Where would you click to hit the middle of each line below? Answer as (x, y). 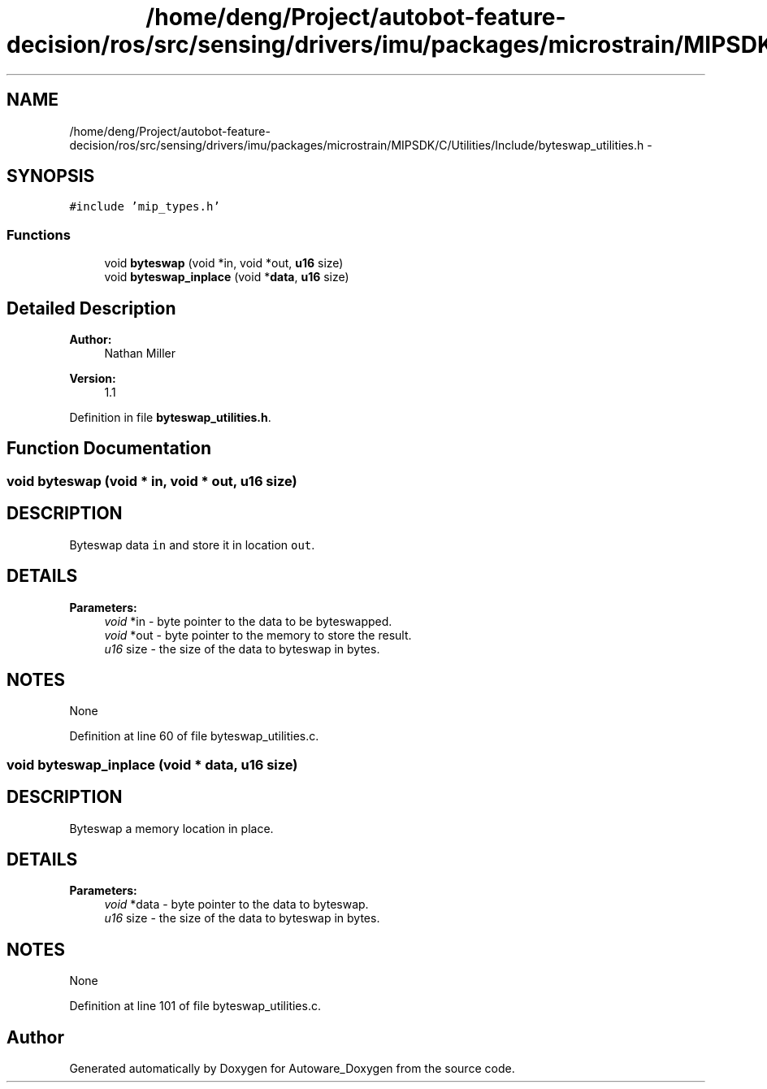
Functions (39, 234)
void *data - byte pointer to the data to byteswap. (236, 905)
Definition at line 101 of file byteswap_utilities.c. (195, 1006)
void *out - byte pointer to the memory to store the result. (258, 635)
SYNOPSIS (51, 176)
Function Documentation (109, 449)
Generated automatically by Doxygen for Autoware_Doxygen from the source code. (292, 1069)
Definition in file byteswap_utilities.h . (170, 418)
